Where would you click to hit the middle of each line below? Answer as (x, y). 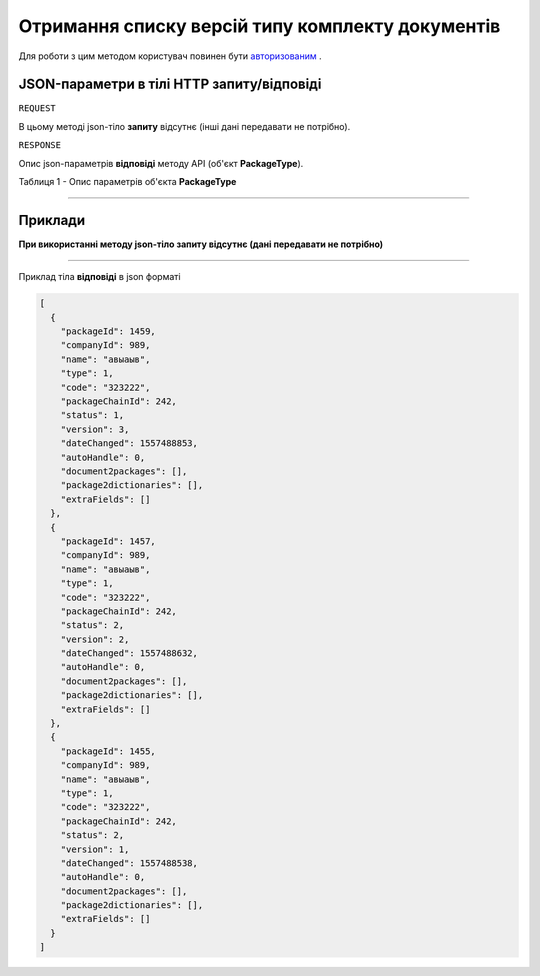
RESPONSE (40, 145)
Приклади (52, 220)
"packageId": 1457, (108, 541)
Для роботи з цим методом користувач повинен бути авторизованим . (170, 56)
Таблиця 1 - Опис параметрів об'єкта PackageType (127, 182)
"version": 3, (95, 429)
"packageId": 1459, (108, 331)
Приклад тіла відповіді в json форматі (99, 277)
